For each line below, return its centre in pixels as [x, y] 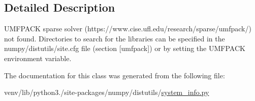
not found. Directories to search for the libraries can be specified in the [115, 38]
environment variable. [38, 58]
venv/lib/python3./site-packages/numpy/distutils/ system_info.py [107, 92]
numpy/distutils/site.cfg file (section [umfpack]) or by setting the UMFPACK [125, 48]
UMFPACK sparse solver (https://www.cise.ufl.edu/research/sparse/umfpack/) [128, 29]
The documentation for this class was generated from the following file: [115, 75]
